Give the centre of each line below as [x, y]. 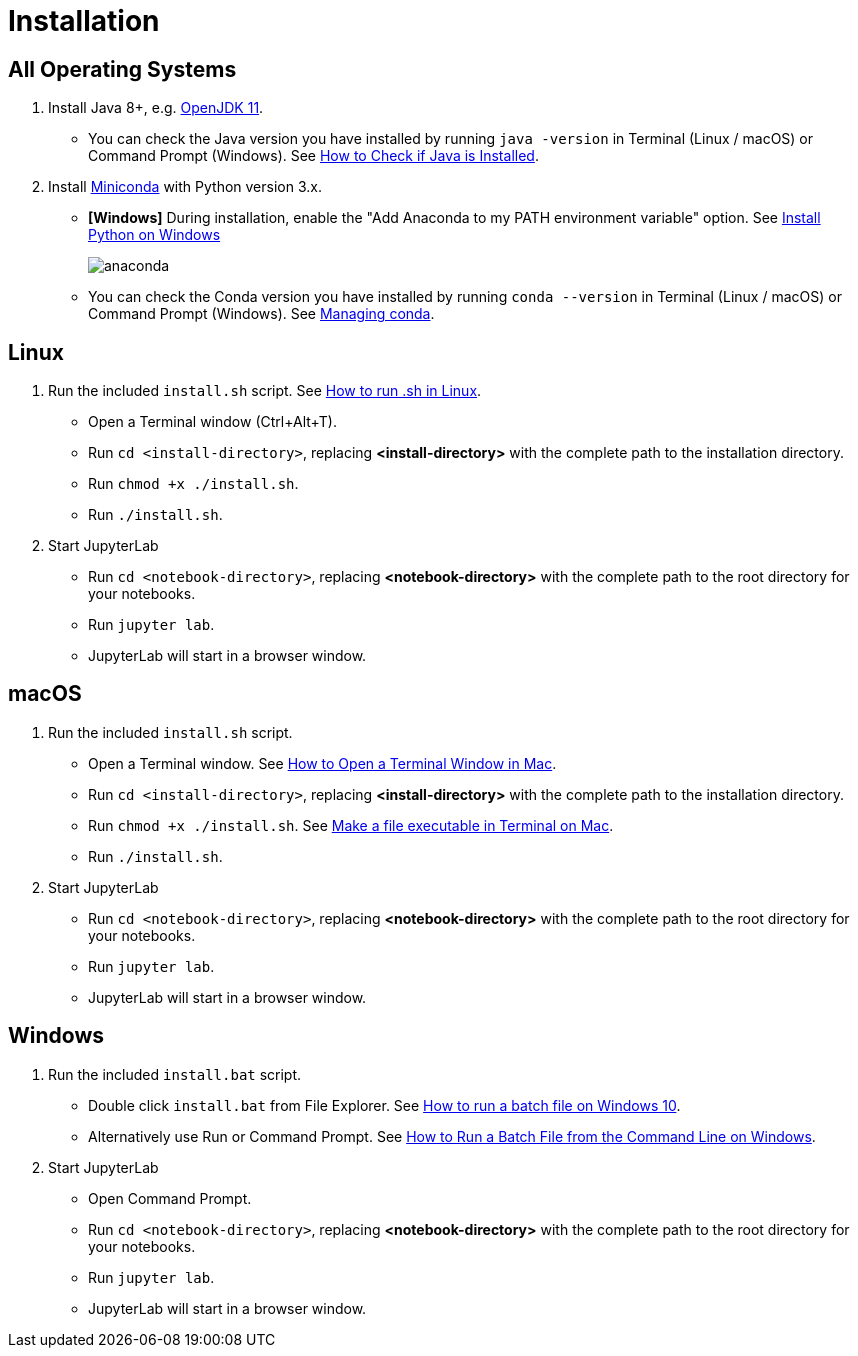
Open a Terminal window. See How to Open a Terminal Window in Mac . [322, 763]
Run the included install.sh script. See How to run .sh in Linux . [265, 391]
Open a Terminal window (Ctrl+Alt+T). [212, 422]
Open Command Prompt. [170, 1198]
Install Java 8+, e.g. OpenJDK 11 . [156, 108]
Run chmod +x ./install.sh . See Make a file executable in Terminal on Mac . [351, 825]
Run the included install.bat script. [175, 1074]
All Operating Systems [122, 69]
